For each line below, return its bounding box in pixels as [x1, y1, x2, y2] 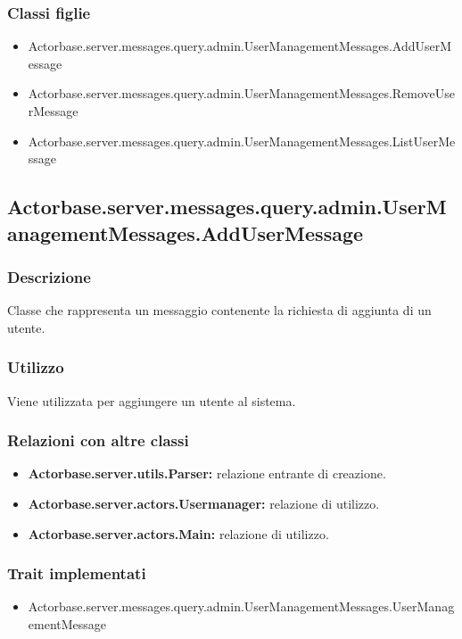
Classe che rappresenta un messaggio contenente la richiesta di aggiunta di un [7, 301, 432, 319]
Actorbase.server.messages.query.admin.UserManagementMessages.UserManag [28, 597, 455, 616]
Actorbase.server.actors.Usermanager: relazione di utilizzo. [28, 494, 380, 512]
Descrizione [7, 265, 91, 287]
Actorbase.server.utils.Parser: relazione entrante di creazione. [28, 464, 386, 483]
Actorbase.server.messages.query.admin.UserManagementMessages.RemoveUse [28, 84, 456, 103]
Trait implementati [7, 562, 146, 585]
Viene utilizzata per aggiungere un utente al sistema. [7, 391, 296, 410]
